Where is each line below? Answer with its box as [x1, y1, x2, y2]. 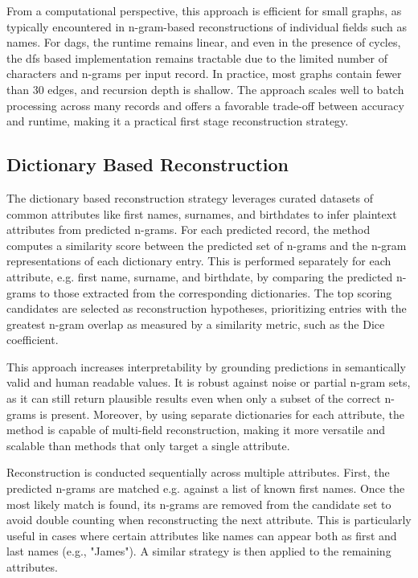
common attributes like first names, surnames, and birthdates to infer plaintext [6, 205, 397, 222]
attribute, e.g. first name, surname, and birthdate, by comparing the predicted [6, 268, 393, 285]
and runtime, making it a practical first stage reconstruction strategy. [6, 113, 349, 129]
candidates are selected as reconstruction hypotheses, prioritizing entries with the [6, 300, 407, 317]
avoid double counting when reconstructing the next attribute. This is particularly [6, 511, 412, 528]
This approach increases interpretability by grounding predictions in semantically [6, 358, 406, 375]
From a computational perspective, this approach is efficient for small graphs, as [6, 2, 402, 18]
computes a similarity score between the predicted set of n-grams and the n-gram [6, 236, 407, 253]
